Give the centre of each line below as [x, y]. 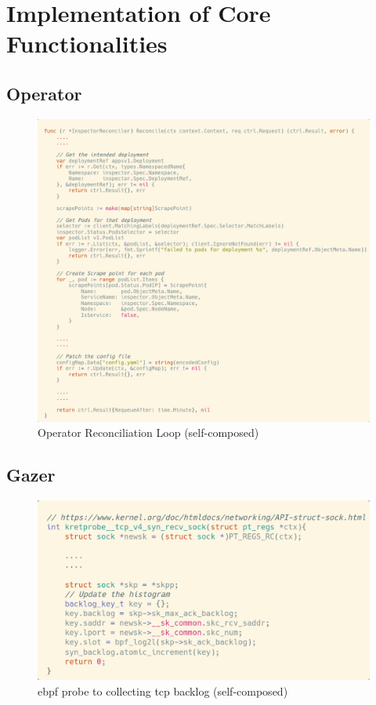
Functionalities [87, 44]
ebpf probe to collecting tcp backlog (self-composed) [163, 690]
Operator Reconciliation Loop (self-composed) [148, 432]
